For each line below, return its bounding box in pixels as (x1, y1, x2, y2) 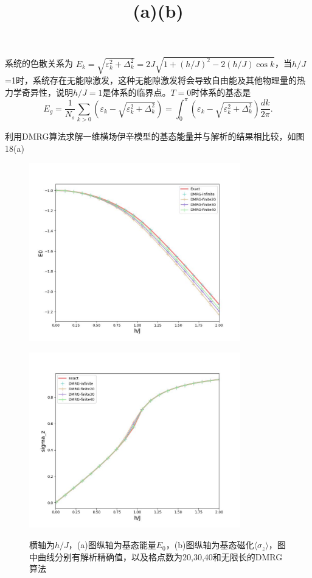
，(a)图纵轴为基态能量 (68, 538, 156, 551)
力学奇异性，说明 (5, 85, 73, 98)
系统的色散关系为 (5, 57, 73, 70)
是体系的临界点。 (102, 85, 171, 98)
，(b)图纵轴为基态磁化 (165, 538, 254, 551)
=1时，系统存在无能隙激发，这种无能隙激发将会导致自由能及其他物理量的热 (5, 73, 305, 86)
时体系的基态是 (191, 85, 251, 98)
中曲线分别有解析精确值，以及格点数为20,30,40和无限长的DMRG (29, 550, 283, 563)
